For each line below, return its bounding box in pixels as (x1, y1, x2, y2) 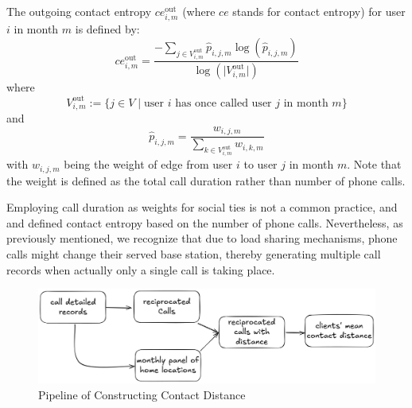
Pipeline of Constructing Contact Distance (38, 386, 246, 402)
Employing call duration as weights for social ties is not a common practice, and (6, 199, 398, 216)
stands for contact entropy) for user (232, 3, 406, 19)
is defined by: (75, 21, 140, 37)
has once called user (175, 97, 272, 109)
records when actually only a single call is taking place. (6, 261, 275, 278)
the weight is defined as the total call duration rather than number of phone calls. (6, 172, 406, 188)
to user (243, 156, 278, 173)
